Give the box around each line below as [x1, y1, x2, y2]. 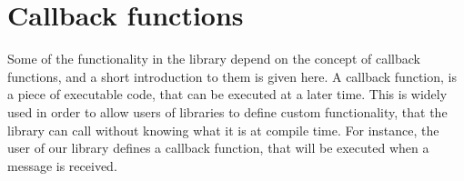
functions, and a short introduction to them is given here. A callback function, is [7, 66, 457, 85]
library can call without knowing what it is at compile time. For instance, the [7, 120, 439, 139]
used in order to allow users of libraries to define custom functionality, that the [7, 102, 448, 121]
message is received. [7, 156, 117, 175]
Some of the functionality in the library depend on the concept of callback [7, 49, 420, 68]
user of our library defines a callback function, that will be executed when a [7, 138, 429, 157]
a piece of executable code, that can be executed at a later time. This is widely [7, 85, 448, 104]
